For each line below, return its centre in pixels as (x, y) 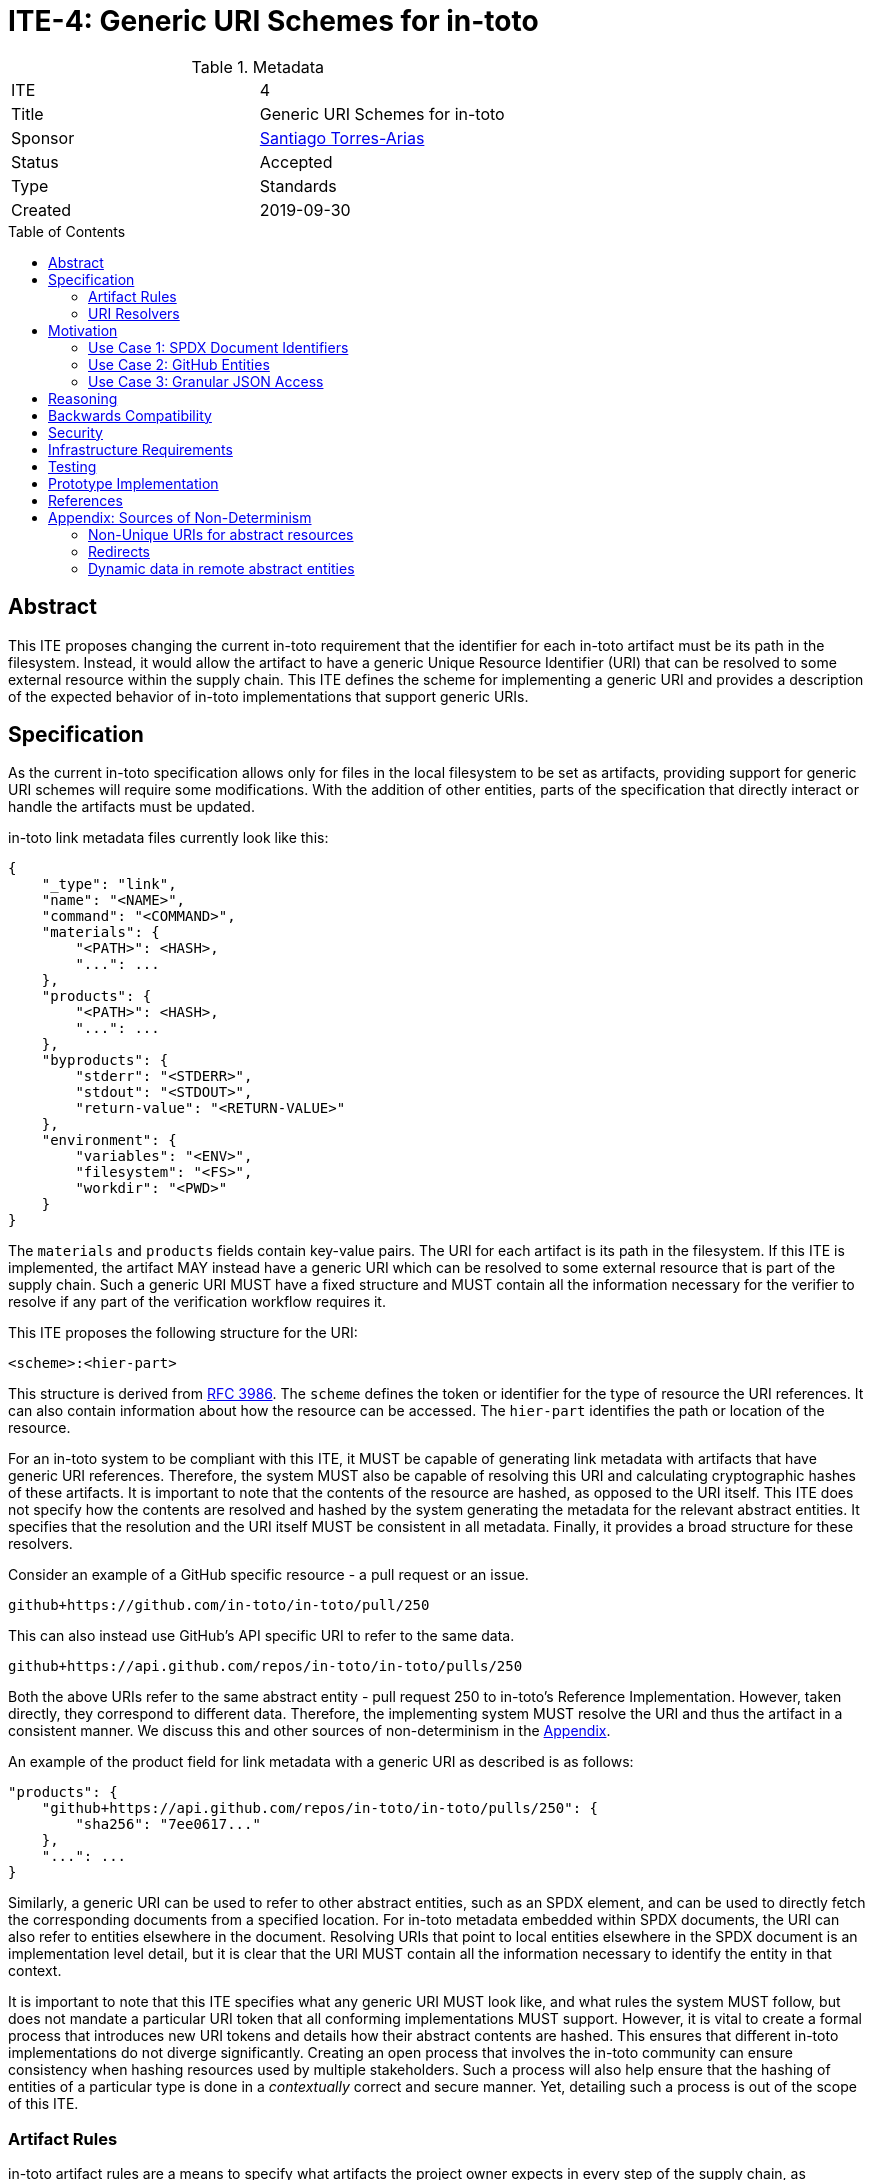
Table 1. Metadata (258, 66)
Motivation (83, 330)
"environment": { (109, 1140)
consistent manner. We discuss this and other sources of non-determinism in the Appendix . (309, 1731)
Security (75, 432)
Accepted (296, 161)
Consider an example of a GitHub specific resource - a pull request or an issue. (268, 1575)
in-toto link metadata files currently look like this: (168, 838)
